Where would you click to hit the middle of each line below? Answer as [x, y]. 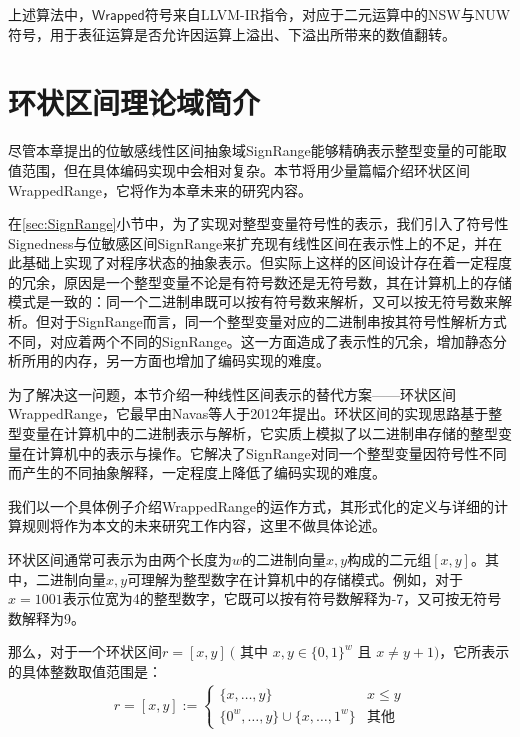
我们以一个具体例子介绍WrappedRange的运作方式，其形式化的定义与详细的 [251, 505]
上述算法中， [50, 14]
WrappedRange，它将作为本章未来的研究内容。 [160, 189]
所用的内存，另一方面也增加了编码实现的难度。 [175, 360]
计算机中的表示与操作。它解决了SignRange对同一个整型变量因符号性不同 [271, 452]
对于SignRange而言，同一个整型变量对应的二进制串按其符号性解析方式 [278, 321]
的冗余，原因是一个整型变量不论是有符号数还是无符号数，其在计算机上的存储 [260, 281]
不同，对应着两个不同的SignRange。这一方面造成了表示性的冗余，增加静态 [250, 340]
